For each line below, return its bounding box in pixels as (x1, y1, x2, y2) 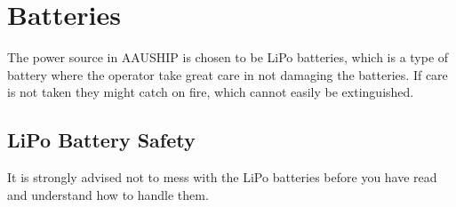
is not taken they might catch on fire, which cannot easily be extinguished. (7, 83, 414, 101)
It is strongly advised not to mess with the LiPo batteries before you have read (7, 168, 437, 187)
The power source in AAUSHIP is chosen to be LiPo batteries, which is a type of (7, 48, 449, 67)
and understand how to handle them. (7, 185, 209, 203)
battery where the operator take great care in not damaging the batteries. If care (7, 65, 448, 84)
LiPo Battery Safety (7, 126, 196, 154)
